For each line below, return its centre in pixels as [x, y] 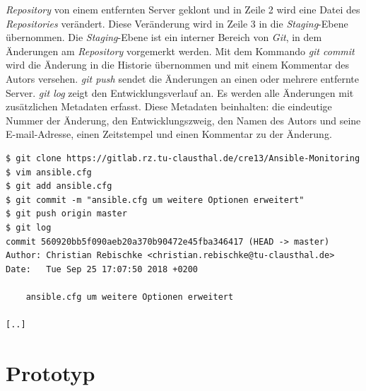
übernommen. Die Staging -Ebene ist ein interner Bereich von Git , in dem [164, 37]
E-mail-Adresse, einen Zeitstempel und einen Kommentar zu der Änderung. [169, 134]
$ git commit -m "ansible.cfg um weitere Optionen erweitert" [155, 200]
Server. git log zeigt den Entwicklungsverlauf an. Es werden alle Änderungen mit [180, 92]
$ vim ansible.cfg [49, 172]
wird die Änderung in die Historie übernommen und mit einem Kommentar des [178, 65]
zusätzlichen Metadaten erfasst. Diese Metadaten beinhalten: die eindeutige [169, 106]
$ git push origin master [66, 214]
